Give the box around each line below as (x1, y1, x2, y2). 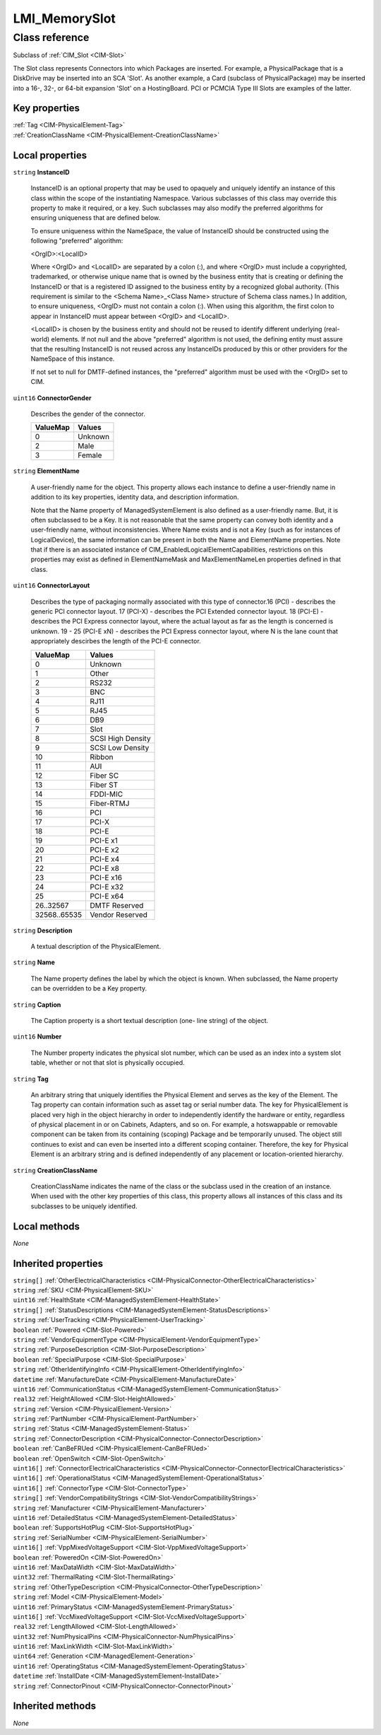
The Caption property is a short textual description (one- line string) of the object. (30, 1016, 269, 1024)
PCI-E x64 (89, 891, 124, 901)
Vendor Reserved (89, 909, 148, 919)
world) (30, 334, 50, 343)
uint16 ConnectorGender (13, 393, 92, 402)
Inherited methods (13, 1700, 97, 1712)
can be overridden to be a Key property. (30, 984, 147, 993)
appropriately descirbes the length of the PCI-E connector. (30, 637, 201, 645)
